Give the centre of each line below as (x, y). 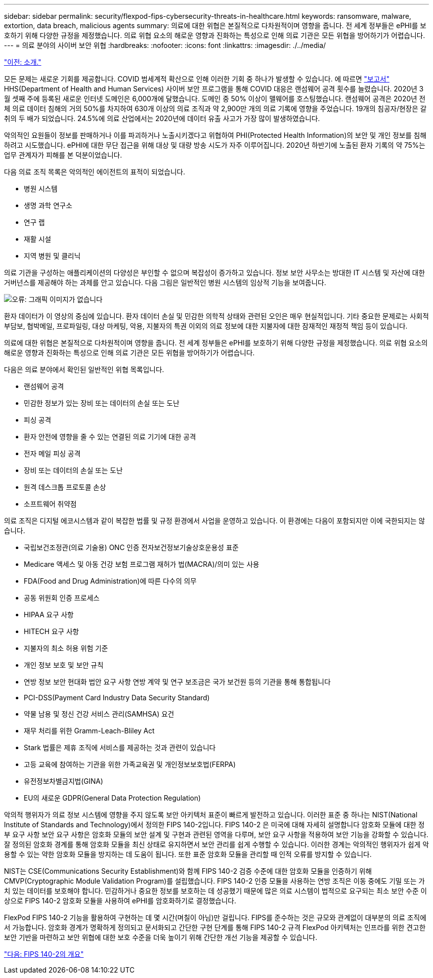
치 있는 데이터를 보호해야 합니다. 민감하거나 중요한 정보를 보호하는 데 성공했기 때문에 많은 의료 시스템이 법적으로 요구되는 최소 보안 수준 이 (216, 891)
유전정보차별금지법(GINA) (64, 781)
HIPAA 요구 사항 (49, 615)
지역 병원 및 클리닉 (52, 256)
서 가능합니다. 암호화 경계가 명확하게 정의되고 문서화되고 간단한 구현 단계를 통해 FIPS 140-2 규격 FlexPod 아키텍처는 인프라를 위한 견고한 (215, 927)
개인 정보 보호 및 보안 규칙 (64, 665)
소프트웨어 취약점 (50, 504)
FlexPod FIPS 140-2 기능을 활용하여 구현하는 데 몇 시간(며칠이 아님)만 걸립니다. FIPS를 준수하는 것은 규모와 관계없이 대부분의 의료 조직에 (215, 917)
